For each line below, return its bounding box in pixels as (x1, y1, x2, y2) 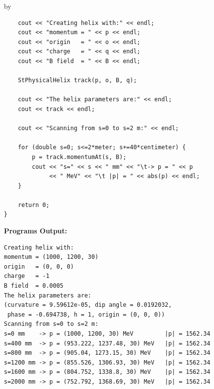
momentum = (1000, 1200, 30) (4, 253, 99, 261)
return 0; (18, 201, 50, 208)
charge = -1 (4, 273, 50, 280)
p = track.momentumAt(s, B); (32, 153, 127, 160)
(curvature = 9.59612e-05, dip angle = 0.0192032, (4, 301, 172, 309)
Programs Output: (4, 226, 67, 236)
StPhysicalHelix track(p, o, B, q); (18, 77, 137, 84)
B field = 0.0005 (4, 282, 64, 290)
